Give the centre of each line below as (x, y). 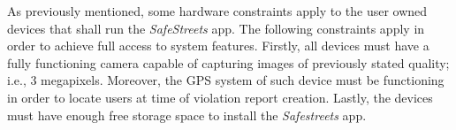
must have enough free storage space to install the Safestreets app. (187, 115)
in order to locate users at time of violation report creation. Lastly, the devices (220, 97)
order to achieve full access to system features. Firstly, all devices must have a (218, 46)
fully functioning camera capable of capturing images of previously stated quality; (228, 62)
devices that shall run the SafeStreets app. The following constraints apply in (216, 28)
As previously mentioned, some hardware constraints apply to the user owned (217, 11)
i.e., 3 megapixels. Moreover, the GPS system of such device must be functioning (226, 80)
